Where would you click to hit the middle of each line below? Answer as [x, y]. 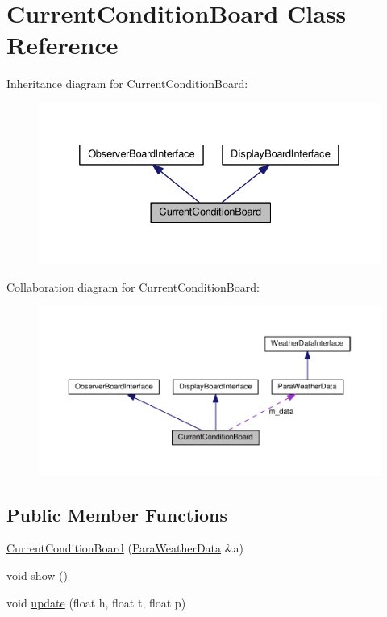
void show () [37, 575]
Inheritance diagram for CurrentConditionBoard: [127, 84]
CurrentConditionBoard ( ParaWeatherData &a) [125, 548]
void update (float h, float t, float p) [96, 602]
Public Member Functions [117, 514]
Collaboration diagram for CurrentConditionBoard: [133, 286]
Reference [62, 45]
